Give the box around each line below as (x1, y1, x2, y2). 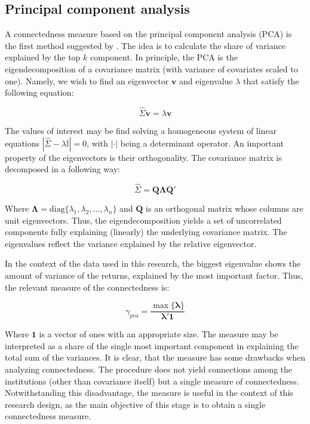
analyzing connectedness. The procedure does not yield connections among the (5, 362, 293, 375)
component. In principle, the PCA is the (90, 51, 238, 63)
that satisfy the (243, 74, 299, 87)
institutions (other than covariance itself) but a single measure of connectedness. (5, 374, 299, 387)
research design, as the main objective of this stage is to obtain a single (5, 398, 266, 410)
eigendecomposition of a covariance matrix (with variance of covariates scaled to (5, 62, 298, 75)
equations (5, 136, 40, 149)
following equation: (5, 86, 74, 99)
